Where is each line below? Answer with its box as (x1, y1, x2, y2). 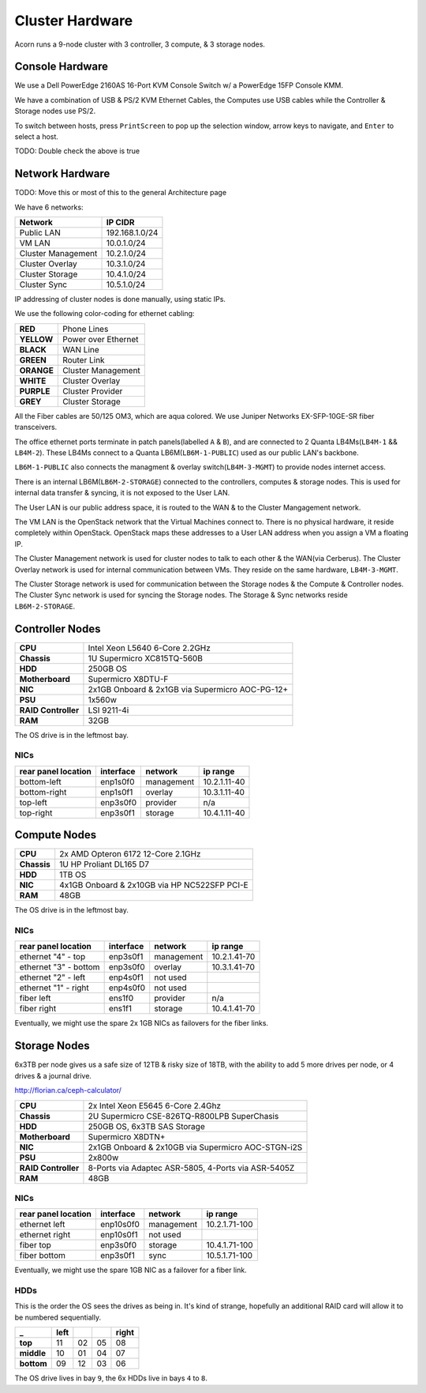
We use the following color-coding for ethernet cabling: (14, 309, 195, 318)
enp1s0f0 (99, 776, 135, 787)
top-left (19, 796, 47, 808)
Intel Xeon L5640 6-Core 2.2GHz (88, 642, 211, 653)
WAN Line (62, 344, 100, 355)
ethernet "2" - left (19, 972, 86, 983)
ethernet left (19, 1219, 65, 1230)
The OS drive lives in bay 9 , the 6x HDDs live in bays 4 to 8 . (14, 1373, 208, 1383)
